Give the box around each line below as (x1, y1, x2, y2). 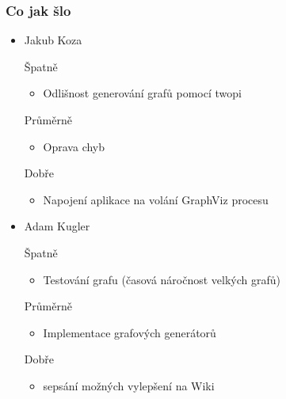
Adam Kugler (24, 218, 90, 234)
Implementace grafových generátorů (43, 324, 216, 340)
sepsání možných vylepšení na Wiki (43, 377, 215, 393)
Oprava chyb (43, 138, 105, 154)
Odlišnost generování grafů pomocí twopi (43, 85, 242, 101)
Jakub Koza (24, 32, 82, 48)
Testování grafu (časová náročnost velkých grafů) (43, 271, 280, 287)
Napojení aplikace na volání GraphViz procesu (43, 191, 269, 207)
